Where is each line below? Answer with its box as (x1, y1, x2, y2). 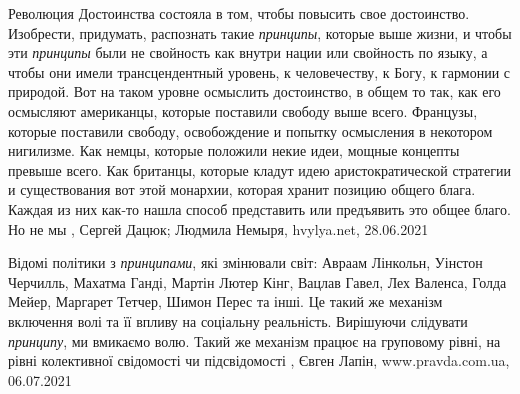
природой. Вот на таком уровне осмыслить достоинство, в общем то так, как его (8, 81, 501, 102)
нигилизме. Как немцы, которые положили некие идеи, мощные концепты (8, 140, 460, 161)
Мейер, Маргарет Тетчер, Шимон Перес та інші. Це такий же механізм (8, 291, 443, 312)
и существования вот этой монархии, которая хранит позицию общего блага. (8, 179, 476, 200)
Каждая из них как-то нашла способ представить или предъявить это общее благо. (8, 198, 511, 219)
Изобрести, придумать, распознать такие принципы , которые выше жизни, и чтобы (8, 22, 512, 43)
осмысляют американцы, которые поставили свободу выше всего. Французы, (8, 100, 478, 121)
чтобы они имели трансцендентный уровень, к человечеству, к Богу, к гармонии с (8, 61, 511, 82)
